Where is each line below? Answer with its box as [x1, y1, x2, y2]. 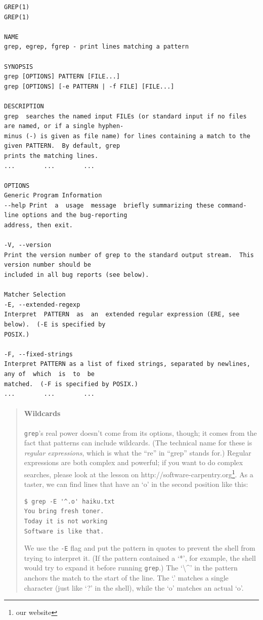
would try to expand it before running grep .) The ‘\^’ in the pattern [24, 562, 238, 573]
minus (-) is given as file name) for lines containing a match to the [4, 132, 250, 140]
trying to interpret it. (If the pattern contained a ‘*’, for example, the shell [24, 552, 256, 563]
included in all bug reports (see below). [4, 271, 149, 279]
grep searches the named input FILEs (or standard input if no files [4, 112, 247, 120]
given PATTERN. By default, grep [4, 142, 120, 150]
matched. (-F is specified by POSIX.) [4, 380, 138, 388]
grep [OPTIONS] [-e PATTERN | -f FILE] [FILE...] [4, 82, 174, 90]
